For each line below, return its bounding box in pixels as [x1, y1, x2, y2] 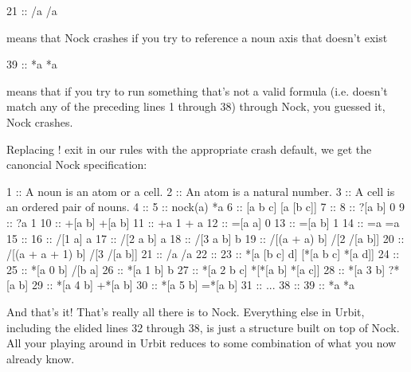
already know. [6, 350, 75, 366]
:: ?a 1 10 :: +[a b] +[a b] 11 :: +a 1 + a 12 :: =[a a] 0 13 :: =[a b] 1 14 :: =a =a [6, 213, 400, 230]
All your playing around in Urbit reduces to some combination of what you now [6, 335, 397, 351]
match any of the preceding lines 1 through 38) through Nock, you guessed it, [6, 98, 386, 115]
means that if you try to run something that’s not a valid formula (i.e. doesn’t [6, 82, 388, 99]
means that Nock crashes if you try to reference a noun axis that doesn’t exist [6, 29, 388, 45]
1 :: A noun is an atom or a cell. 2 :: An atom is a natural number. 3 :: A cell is [6, 182, 395, 199]
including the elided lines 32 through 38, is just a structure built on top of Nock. [6, 319, 400, 335]
